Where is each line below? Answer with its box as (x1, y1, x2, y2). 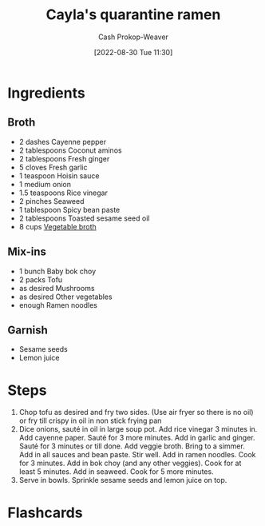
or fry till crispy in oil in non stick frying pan (18, 416, 162, 425)
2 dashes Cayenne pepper (18, 137, 107, 146)
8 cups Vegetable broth (18, 221, 97, 231)
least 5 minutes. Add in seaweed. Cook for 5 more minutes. (18, 467, 214, 476)
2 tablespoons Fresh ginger (18, 153, 110, 163)
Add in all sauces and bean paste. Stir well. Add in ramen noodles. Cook (18, 450, 256, 460)
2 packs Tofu (18, 274, 63, 285)
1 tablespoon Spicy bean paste (18, 205, 121, 214)
